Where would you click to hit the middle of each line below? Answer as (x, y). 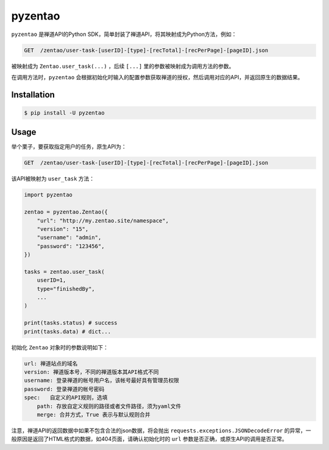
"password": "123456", (71, 246)
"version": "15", (63, 229)
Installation (33, 95)
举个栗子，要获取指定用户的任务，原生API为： (69, 147)
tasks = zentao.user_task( (64, 272)
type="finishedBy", (66, 289)
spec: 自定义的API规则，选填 (66, 398)
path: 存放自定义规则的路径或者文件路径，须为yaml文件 (109, 406)
